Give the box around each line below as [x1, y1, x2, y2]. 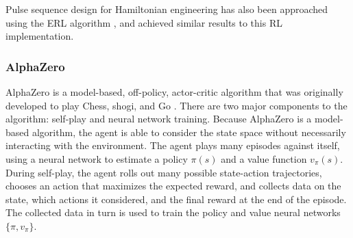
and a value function [221, 151, 307, 166]
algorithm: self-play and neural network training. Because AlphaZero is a [5, 111, 312, 126]
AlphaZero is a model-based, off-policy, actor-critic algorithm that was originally [5, 85, 343, 98]
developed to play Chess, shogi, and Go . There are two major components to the [5, 98, 348, 112]
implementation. [5, 29, 74, 43]
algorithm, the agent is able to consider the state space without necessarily [32, 124, 346, 139]
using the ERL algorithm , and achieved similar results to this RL [5, 15, 282, 29]
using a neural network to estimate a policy [5, 151, 188, 166]
